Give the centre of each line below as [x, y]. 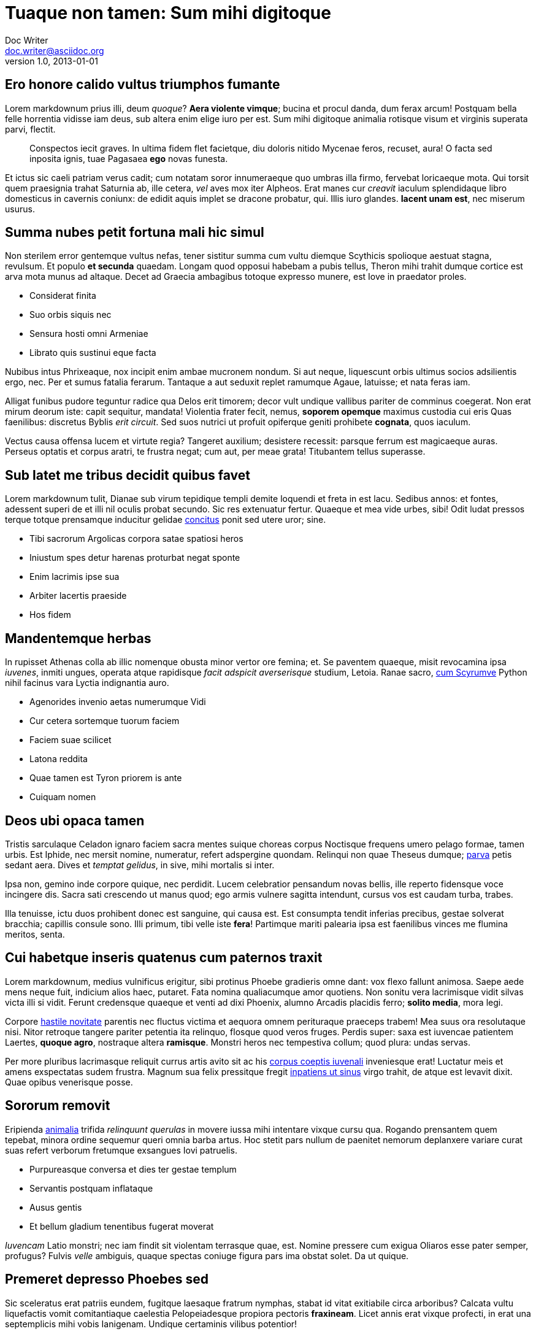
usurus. [20, 209]
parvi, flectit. [30, 129]
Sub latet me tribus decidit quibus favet [128, 475]
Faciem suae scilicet [71, 740]
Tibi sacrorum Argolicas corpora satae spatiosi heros [136, 539]
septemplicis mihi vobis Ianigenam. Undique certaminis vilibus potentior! [151, 1324]
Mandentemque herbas [78, 638]
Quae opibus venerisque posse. [69, 1082]
